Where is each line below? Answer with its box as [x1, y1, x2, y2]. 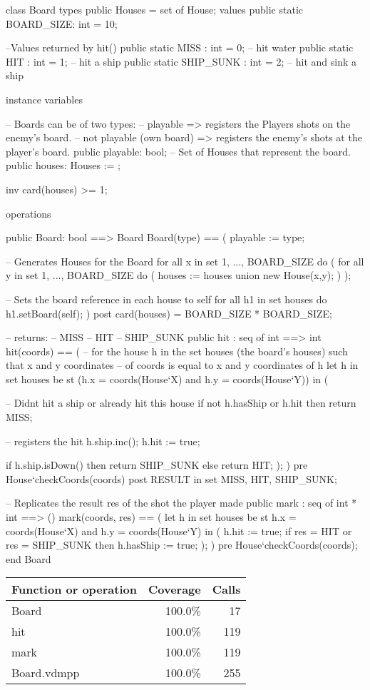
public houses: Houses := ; [6, 158, 120, 173]
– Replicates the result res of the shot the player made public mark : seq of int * [6, 495, 357, 510]
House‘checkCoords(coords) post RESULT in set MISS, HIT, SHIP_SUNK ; [6, 471, 337, 486]
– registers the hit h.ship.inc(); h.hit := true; [6, 433, 200, 448]
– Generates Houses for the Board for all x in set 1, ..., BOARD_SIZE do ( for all [6, 253, 364, 268]
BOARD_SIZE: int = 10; [6, 16, 118, 31]
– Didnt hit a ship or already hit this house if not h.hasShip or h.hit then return [6, 395, 356, 410]
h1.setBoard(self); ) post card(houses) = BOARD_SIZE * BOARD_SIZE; [6, 305, 332, 320]
